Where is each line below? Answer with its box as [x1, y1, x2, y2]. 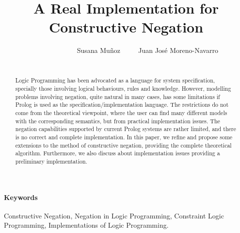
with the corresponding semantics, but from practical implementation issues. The [15, 116, 220, 125]
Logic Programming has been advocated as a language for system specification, [15, 76, 215, 84]
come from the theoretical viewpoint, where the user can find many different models [15, 108, 227, 116]
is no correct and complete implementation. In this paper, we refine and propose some [15, 133, 233, 141]
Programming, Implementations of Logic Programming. [4, 220, 169, 230]
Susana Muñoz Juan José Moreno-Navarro [77, 45, 218, 55]
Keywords [4, 192, 38, 202]
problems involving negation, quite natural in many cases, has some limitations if [15, 92, 220, 100]
